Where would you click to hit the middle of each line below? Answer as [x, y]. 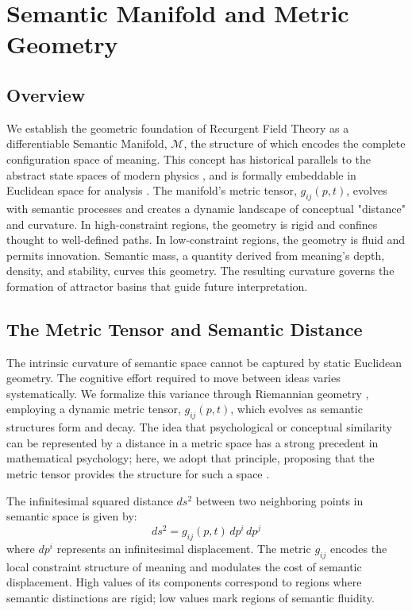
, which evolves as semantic [296, 409]
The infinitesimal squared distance [90, 500]
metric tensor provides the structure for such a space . [138, 474]
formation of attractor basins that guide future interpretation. [157, 286]
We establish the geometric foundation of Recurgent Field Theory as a [178, 128]
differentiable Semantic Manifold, [87, 143]
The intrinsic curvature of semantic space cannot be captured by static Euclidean [204, 362]
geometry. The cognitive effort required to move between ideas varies [173, 378]
